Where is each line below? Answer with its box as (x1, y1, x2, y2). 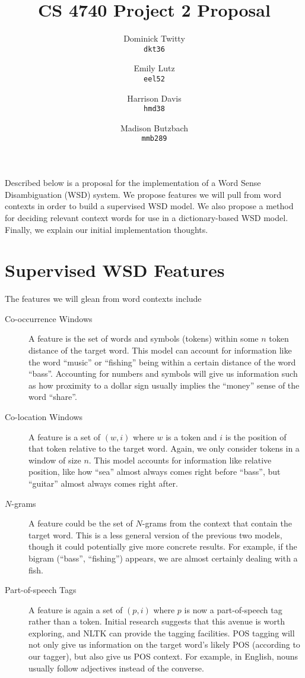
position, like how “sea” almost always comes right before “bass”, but (28, 465, 281, 478)
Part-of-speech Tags (5, 584, 77, 596)
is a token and (166, 430, 217, 443)
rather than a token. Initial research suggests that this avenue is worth (28, 615, 285, 627)
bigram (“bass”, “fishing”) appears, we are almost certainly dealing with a (28, 551, 298, 564)
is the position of (225, 430, 287, 443)
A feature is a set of (28, 430, 101, 443)
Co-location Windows (5, 410, 83, 422)
